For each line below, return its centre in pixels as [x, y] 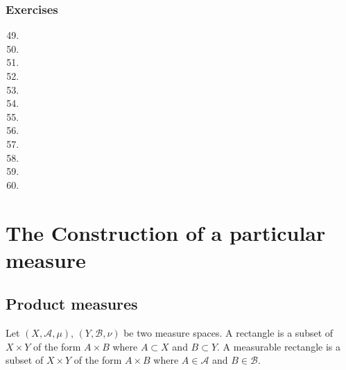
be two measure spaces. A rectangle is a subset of [228, 333]
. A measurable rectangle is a [279, 346]
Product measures [72, 304]
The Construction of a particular [166, 232]
